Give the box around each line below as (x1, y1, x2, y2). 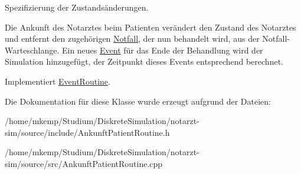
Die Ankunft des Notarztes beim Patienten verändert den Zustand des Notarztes (5, 21, 296, 33)
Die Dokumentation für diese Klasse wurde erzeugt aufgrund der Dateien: (5, 95, 271, 107)
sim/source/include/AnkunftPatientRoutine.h (5, 126, 170, 138)
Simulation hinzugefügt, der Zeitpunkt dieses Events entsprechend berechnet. (5, 55, 283, 68)
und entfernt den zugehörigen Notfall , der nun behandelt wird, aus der (5, 32, 260, 45)
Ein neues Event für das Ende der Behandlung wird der (61, 43, 263, 56)
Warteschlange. (5, 43, 60, 56)
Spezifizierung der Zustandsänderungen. (5, 1, 149, 13)
